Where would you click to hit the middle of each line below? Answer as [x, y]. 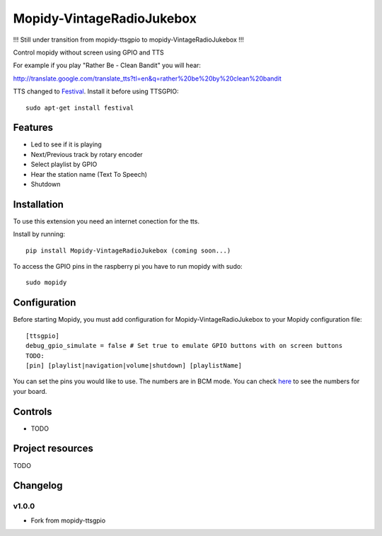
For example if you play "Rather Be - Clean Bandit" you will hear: [107, 65]
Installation [38, 204]
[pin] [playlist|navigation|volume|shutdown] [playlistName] [134, 365]
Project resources [53, 449]
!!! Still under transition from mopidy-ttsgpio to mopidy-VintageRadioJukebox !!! [128, 40]
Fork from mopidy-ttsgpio [68, 520]
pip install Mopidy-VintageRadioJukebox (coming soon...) [128, 250]
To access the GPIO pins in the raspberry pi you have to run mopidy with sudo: [128, 267]
